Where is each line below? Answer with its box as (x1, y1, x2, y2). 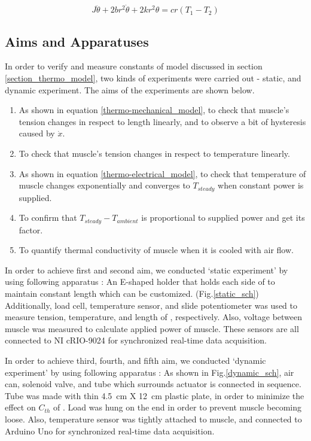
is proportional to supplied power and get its (141, 211, 305, 224)
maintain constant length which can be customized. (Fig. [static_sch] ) (5, 287, 259, 300)
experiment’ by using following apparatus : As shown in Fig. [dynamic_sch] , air (5, 366, 294, 378)
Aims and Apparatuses (5, 32, 149, 50)
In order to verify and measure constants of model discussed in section (5, 60, 263, 72)
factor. (19, 223, 43, 236)
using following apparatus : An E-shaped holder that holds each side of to (5, 275, 275, 288)
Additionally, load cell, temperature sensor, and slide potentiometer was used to (5, 299, 297, 311)
